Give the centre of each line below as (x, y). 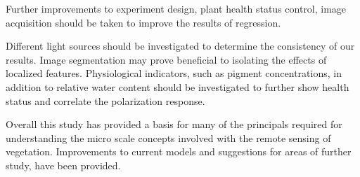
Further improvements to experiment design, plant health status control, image (176, 8)
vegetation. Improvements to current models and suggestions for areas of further (179, 151)
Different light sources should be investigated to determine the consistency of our (180, 46)
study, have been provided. (63, 165)
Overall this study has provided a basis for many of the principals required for (174, 124)
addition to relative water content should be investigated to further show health (178, 86)
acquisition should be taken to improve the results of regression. (143, 22)
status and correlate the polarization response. (105, 100)
